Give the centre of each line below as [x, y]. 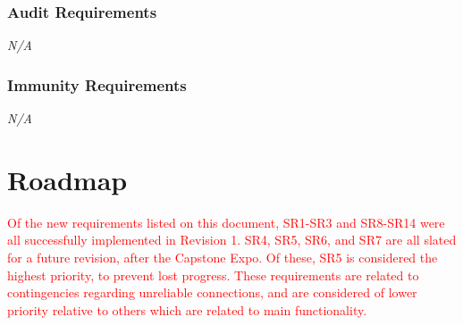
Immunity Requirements [97, 84]
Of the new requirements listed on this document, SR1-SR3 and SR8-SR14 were [226, 222]
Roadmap [67, 179]
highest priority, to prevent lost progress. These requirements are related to [213, 275]
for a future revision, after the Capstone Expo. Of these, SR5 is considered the [223, 257]
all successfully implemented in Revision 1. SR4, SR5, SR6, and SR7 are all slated [232, 240]
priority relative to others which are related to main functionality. [187, 309]
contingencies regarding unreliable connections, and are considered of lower [212, 292]
